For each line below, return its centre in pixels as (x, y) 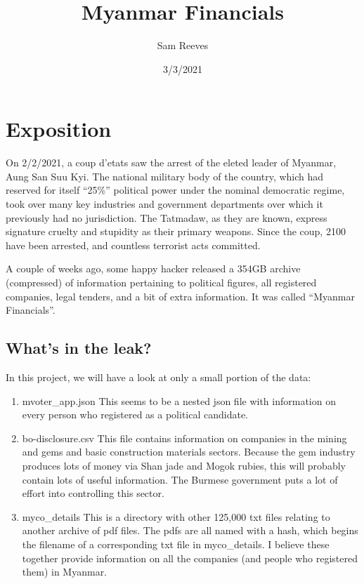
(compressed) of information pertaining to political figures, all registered (161, 282)
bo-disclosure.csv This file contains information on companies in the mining (184, 438)
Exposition (59, 129)
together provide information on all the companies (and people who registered (190, 558)
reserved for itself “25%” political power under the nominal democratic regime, (175, 190)
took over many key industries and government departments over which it (164, 204)
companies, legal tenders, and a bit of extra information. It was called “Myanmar (180, 296)
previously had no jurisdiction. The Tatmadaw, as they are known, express (167, 217)
